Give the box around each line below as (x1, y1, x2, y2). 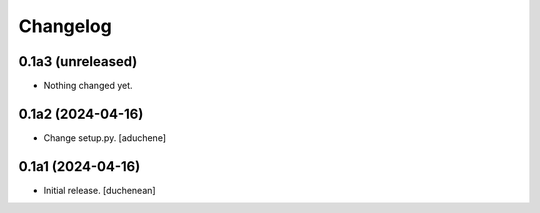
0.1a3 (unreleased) (18, 53, 138, 70)
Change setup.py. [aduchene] (43, 131, 167, 144)
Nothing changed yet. (43, 80, 134, 92)
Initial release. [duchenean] (43, 184, 156, 196)
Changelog (18, 15, 112, 37)
